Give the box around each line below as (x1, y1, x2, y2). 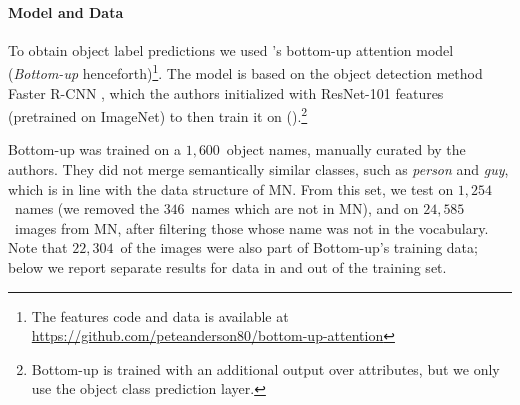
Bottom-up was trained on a (8, 139, 181, 160)
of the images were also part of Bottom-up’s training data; (120, 237, 478, 258)
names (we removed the (14, 198, 159, 219)
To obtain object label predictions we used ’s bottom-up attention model (8, 39, 454, 60)
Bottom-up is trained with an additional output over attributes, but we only (31, 358, 500, 379)
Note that (8, 237, 68, 258)
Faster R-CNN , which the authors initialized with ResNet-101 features (8, 82, 444, 103)
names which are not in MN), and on (191, 198, 419, 219)
